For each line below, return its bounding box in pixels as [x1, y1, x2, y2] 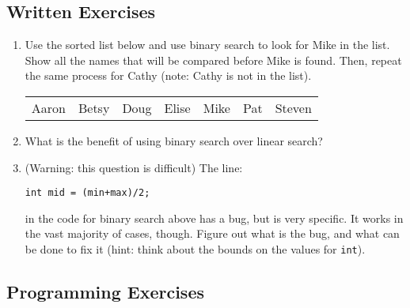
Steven [275, 98, 312, 117]
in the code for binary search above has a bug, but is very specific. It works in [25, 209, 404, 226]
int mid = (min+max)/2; [25, 187, 150, 199]
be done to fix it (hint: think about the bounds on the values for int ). [25, 241, 366, 257]
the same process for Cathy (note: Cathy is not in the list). [25, 67, 312, 84]
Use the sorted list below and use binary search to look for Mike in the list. [25, 36, 390, 53]
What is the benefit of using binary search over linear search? [25, 132, 323, 148]
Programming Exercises [6, 280, 204, 304]
